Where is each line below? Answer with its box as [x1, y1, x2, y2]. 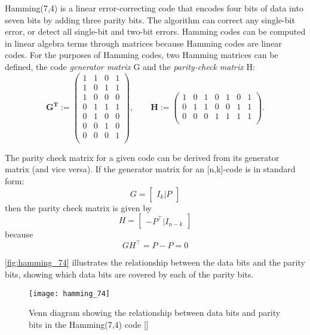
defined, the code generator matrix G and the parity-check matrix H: [5, 60, 255, 72]
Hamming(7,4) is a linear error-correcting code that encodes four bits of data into [5, 2, 303, 14]
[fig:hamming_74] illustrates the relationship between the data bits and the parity [5, 256, 305, 269]
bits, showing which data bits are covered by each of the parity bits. [5, 267, 254, 280]
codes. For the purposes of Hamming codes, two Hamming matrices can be [5, 48, 278, 61]
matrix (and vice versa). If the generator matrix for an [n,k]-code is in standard [5, 163, 296, 175]
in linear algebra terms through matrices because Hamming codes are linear [5, 36, 282, 49]
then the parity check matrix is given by [5, 201, 152, 214]
